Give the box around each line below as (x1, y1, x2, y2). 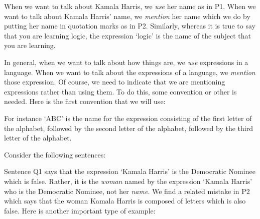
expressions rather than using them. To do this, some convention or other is (4, 86, 237, 96)
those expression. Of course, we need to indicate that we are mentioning (4, 76, 225, 87)
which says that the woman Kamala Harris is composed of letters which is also (4, 195, 246, 206)
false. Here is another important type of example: (4, 205, 156, 215)
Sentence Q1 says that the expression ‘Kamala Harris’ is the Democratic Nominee (4, 166, 255, 176)
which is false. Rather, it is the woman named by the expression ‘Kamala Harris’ (4, 175, 252, 186)
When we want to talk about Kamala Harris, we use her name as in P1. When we (4, 1, 256, 11)
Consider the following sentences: (4, 149, 106, 159)
